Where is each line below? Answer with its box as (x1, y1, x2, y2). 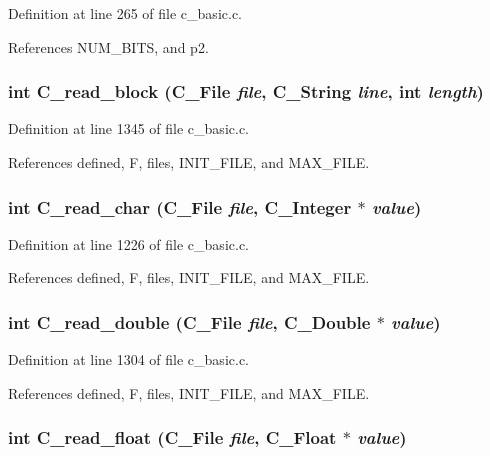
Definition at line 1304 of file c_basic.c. (8, 349, 249, 370)
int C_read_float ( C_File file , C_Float (8, 425, 337, 450)
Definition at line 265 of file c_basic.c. (8, 3, 242, 23)
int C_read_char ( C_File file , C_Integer (8, 194, 352, 219)
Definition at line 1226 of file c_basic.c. (8, 233, 249, 254)
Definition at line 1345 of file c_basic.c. (8, 118, 249, 139)
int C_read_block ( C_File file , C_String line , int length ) (8, 79, 484, 104)
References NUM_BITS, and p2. (8, 36, 209, 57)
